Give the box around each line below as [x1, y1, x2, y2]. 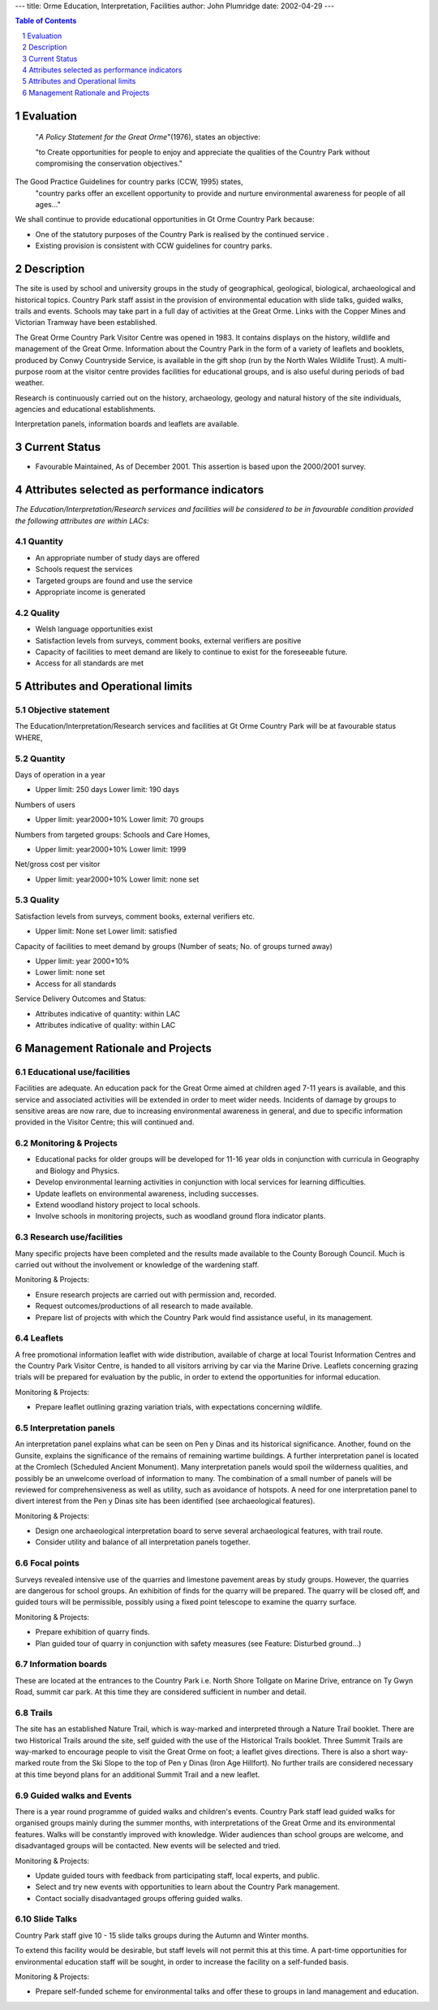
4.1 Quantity [15, 536, 64, 548]
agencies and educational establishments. [15, 405, 156, 414]
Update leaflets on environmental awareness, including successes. [35, 1189, 260, 1198]
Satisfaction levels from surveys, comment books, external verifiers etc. [15, 911, 255, 921]
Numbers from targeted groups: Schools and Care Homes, [15, 830, 211, 839]
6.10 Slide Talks [15, 1913, 77, 1925]
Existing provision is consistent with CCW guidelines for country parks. [35, 240, 273, 251]
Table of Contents [15, 16, 77, 26]
